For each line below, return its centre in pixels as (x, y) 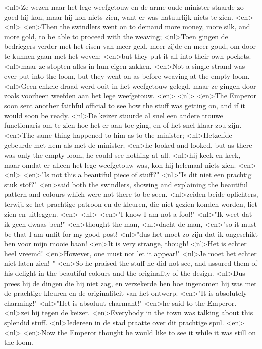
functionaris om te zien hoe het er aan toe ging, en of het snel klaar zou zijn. (123, 125)
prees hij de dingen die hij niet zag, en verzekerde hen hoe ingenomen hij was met (130, 283)
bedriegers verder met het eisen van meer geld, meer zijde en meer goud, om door (130, 46)
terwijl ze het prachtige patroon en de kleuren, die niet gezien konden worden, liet (131, 204)
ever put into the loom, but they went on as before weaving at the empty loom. (127, 76)
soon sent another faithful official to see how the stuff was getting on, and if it (125, 105)
